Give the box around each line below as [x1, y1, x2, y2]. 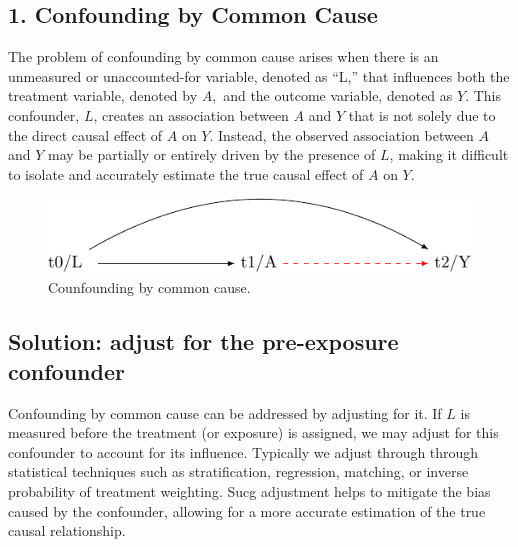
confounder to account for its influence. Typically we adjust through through [8, 441, 479, 462]
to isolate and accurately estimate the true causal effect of [8, 163, 364, 184]
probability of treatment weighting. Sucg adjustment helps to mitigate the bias [8, 480, 491, 501]
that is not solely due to [348, 104, 496, 125]
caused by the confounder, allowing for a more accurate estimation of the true [8, 500, 486, 521]
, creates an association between [93, 104, 289, 125]
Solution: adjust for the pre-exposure [8, 326, 399, 357]
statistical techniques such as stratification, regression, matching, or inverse [8, 461, 469, 482]
